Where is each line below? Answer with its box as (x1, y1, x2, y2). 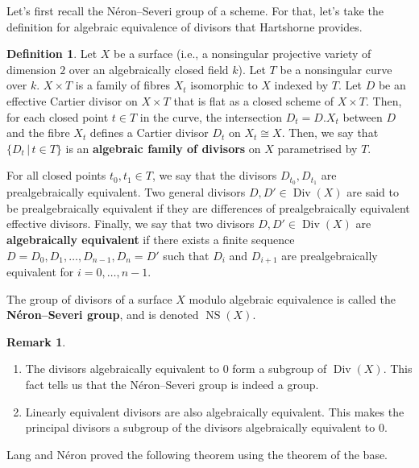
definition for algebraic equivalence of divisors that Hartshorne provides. (6, 18, 363, 35)
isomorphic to (190, 77, 258, 93)
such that (163, 246, 209, 263)
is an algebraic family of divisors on (65, 139, 261, 156)
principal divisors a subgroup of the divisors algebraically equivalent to (25, 419, 375, 436)
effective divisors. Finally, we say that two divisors (6, 215, 255, 232)
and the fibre (6, 124, 70, 141)
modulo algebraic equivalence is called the (189, 290, 396, 307)
